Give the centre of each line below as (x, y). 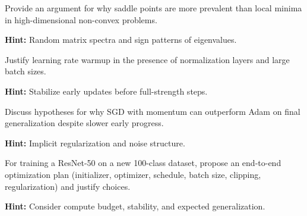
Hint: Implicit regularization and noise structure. (95, 143)
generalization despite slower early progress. (84, 123)
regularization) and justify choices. (68, 186)
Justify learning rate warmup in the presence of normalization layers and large (147, 59)
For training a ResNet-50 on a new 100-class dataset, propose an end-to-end (143, 163)
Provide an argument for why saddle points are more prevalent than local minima (153, 8)
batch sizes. (26, 71)
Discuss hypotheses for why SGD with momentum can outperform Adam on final (153, 111)
